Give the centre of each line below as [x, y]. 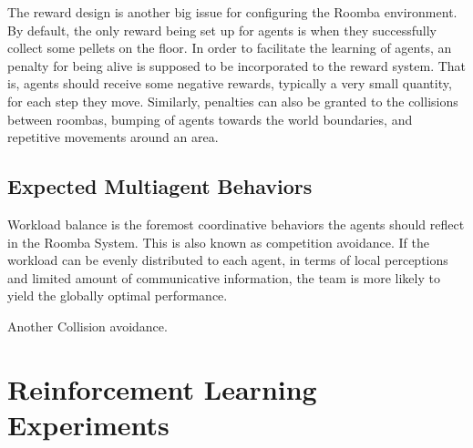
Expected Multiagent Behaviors [160, 186]
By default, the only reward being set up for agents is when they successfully [222, 30]
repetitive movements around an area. [113, 137]
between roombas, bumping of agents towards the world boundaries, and [210, 119]
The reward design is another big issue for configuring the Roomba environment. [232, 12]
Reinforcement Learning [162, 388]
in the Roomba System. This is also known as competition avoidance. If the [218, 242]
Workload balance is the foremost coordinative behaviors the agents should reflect [236, 224]
